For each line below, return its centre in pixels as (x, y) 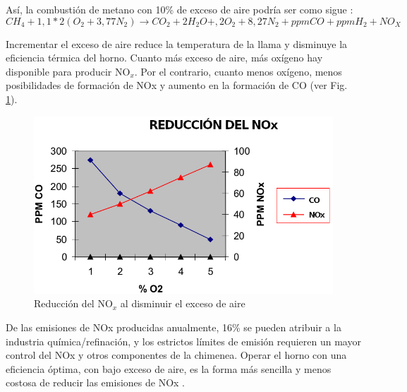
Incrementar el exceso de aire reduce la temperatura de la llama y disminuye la (177, 43)
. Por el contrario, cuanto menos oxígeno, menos (238, 71)
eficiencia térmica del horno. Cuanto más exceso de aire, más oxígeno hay (164, 58)
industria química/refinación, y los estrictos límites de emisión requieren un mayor (183, 341)
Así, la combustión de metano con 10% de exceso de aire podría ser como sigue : (180, 9)
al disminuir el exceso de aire (183, 303)
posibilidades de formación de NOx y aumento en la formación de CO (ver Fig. (177, 85)
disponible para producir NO (68, 71)
